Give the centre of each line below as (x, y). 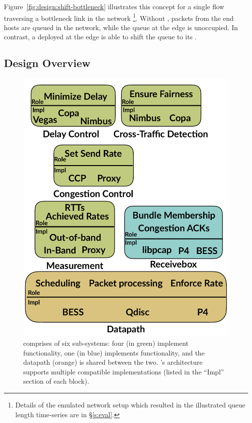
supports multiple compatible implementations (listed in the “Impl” (124, 371)
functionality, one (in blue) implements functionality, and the (114, 352)
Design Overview (47, 63)
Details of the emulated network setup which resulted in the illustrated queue (130, 404)
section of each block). (56, 381)
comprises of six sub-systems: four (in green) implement (106, 343)
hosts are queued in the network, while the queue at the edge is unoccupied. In (121, 27)
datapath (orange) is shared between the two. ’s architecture (113, 362)
